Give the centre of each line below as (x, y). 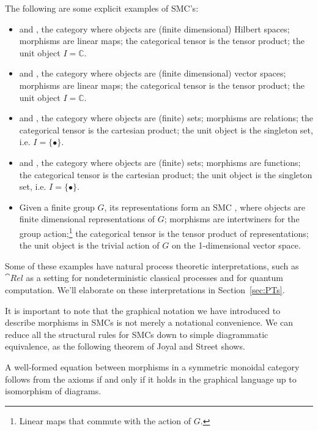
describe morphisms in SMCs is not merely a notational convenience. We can (149, 322)
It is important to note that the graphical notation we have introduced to (143, 310)
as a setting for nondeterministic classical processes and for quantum (154, 278)
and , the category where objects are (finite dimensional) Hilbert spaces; (154, 28)
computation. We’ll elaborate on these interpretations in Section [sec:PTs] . (145, 289)
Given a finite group (57, 207)
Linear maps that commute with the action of (105, 420)
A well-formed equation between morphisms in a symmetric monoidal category (152, 366)
